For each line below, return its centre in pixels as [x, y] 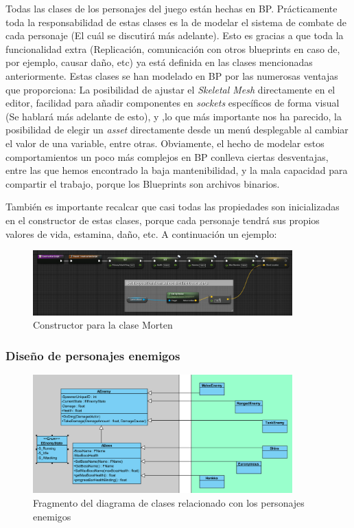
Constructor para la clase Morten [103, 325]
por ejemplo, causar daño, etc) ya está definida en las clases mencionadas [159, 62]
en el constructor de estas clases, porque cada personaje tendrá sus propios [163, 220]
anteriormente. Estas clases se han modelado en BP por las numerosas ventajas [172, 75]
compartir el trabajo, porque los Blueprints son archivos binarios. [143, 183]
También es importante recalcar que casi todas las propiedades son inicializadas [173, 207]
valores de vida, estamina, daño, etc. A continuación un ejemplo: [141, 233]
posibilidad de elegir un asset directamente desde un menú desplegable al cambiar [177, 130]
